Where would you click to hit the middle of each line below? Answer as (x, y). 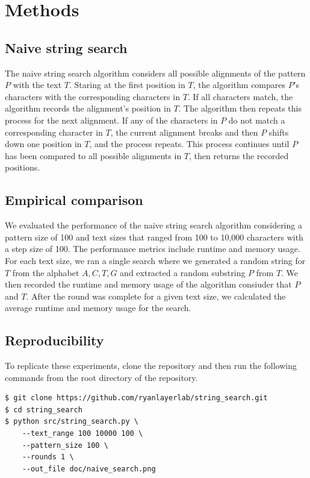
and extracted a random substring (183, 272)
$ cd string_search (44, 410)
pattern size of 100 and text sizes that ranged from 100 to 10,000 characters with (154, 237)
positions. (23, 167)
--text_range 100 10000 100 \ (82, 434)
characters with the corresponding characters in (92, 96)
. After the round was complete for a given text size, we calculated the (156, 296)
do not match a (257, 120)
